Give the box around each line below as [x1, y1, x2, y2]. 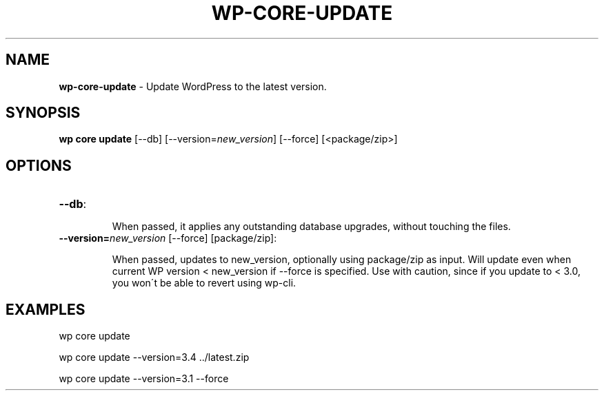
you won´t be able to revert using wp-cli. [112, 277, 296, 289]
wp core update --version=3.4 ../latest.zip [59, 351, 250, 364]
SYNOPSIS [6, 104, 81, 122]
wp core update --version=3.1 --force [59, 373, 229, 385]
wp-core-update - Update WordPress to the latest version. [59, 80, 327, 92]
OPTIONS [6, 156, 72, 174]
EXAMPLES [6, 300, 85, 318]
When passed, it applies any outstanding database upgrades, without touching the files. [112, 220, 511, 233]
